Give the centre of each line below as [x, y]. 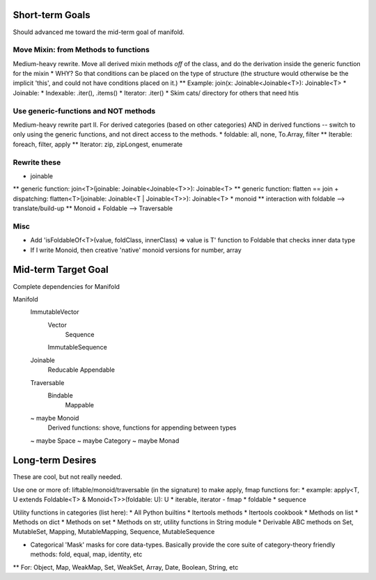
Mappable [79, 405]
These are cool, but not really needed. [68, 477]
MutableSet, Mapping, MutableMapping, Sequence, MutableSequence [114, 532]
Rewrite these [37, 162]
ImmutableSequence [77, 347]
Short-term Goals [52, 15]
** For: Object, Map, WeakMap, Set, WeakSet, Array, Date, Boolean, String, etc [126, 567]
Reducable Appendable [81, 370]
